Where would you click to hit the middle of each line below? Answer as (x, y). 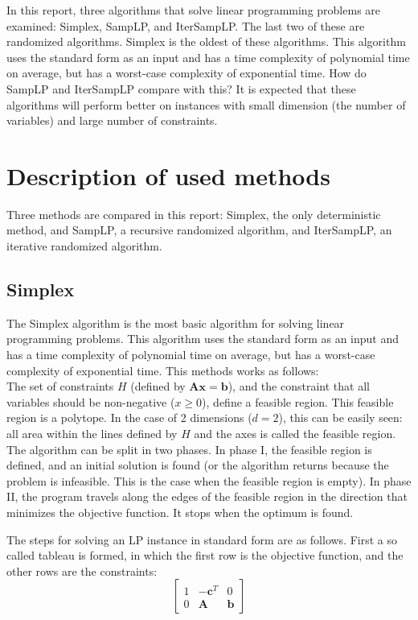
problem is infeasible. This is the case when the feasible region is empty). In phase (209, 480)
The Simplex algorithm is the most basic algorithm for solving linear (176, 322)
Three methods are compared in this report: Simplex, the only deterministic (194, 214)
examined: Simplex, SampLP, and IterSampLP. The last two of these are (186, 25)
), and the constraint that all (299, 386)
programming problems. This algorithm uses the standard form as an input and (203, 339)
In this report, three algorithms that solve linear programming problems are (194, 10)
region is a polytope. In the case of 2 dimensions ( (129, 417)
